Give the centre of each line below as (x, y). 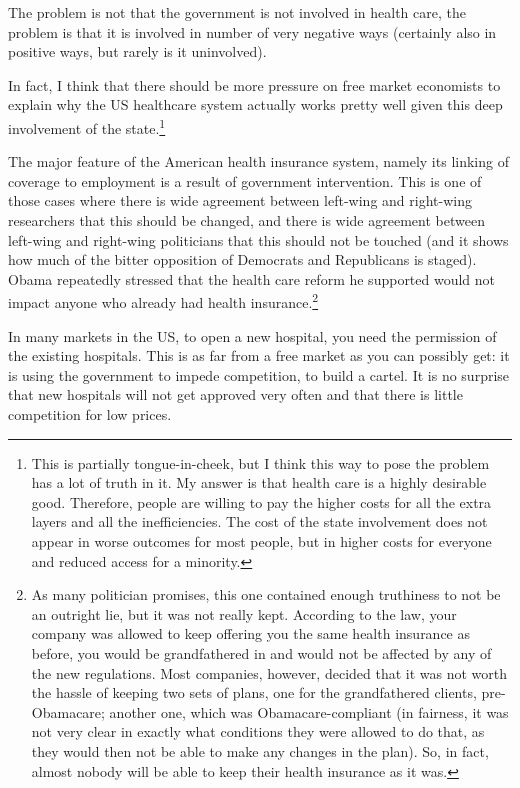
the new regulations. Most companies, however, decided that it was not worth (269, 672)
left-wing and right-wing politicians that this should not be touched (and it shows (258, 239)
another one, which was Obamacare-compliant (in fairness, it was (309, 711)
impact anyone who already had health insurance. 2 (163, 301)
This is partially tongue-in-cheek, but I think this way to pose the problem (260, 462)
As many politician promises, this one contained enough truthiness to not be (266, 594)
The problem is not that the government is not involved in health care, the (237, 12)
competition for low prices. (90, 414)
